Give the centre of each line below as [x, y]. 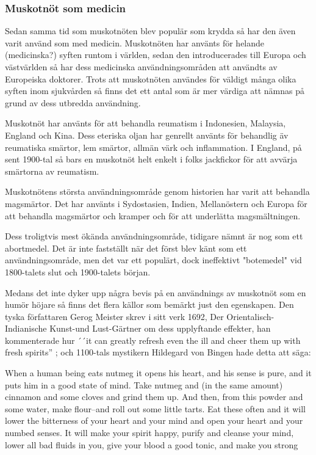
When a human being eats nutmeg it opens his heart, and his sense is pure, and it [158, 373]
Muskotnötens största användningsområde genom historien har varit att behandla [157, 191]
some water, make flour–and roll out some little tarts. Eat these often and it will [155, 408]
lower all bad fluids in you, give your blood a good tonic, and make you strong [152, 444]
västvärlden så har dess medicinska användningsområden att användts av [141, 67]
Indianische [26, 328]
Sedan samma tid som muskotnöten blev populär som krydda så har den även [150, 31]
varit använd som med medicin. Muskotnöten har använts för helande [135, 42]
